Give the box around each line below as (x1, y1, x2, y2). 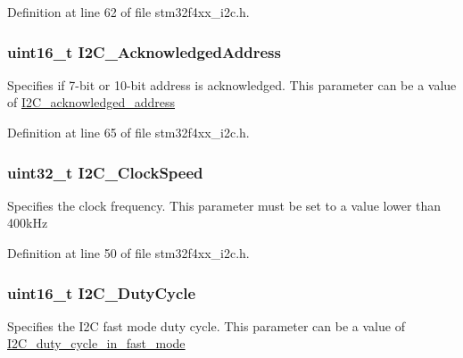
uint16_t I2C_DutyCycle (7, 281, 196, 304)
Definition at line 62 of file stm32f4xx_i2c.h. (7, 3, 250, 21)
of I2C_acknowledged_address (7, 93, 176, 112)
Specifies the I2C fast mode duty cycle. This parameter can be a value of (7, 316, 405, 335)
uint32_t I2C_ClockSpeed (7, 161, 203, 183)
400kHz (7, 213, 48, 232)
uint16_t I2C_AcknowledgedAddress (7, 40, 281, 62)
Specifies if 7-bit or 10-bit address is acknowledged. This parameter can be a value (7, 75, 457, 94)
